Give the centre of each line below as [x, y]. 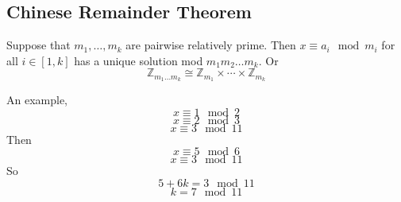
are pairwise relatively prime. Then [211, 45]
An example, [37, 100]
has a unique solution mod [139, 60]
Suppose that [39, 45]
